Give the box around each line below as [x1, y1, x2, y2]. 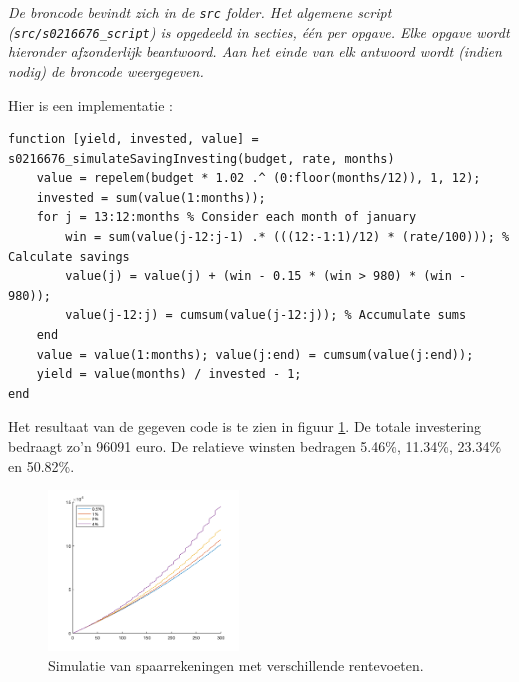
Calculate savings [8, 249, 130, 264]
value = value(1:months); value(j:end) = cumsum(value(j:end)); [36, 347, 474, 362]
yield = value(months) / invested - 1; [36, 367, 302, 382]
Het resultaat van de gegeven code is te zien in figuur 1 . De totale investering [8, 416, 481, 437]
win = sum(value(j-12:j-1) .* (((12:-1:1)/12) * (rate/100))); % [65, 230, 510, 245]
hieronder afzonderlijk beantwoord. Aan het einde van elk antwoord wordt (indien [8, 41, 502, 62]
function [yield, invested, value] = [8, 132, 259, 147]
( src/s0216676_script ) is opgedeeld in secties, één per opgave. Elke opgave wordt [8, 21, 510, 42]
